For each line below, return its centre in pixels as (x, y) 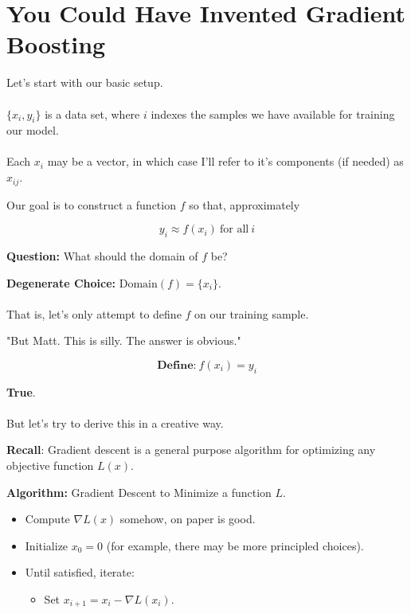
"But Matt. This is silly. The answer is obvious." (124, 340)
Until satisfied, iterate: (80, 572)
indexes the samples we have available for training (273, 113)
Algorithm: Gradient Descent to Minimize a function (139, 492)
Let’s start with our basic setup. (85, 82)
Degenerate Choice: (61, 282)
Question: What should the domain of (102, 255)
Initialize (47, 545)
